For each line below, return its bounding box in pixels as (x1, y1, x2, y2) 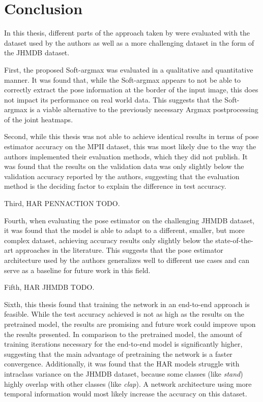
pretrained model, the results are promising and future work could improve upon (4, 318, 256, 329)
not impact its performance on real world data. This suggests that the (4, 94, 222, 105)
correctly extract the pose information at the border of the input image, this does (4, 84, 258, 95)
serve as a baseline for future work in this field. (4, 264, 151, 275)
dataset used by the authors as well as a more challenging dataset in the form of (4, 37, 254, 48)
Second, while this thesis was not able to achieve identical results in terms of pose (4, 131, 259, 142)
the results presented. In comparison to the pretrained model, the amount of (4, 328, 242, 339)
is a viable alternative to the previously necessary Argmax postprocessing (30, 104, 258, 115)
